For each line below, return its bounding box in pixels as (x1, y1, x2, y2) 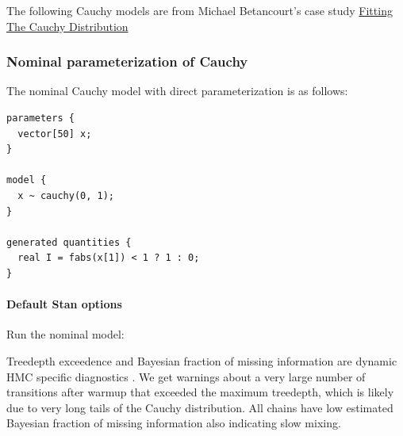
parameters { (6, 113, 75, 124)
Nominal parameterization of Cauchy (6, 52, 248, 71)
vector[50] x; (17, 128, 92, 140)
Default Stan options (6, 296, 122, 312)
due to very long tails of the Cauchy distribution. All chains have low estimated (6, 399, 393, 415)
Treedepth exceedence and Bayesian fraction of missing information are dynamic (6, 352, 397, 369)
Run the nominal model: (6, 326, 125, 342)
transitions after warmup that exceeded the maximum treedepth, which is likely (6, 384, 394, 400)
